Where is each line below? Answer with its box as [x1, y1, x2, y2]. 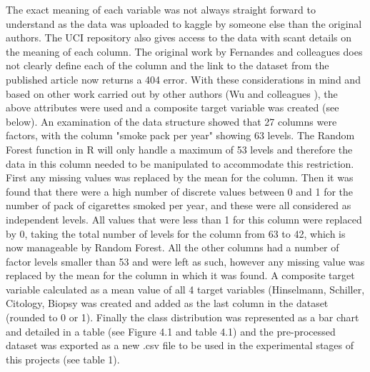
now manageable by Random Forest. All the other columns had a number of [6, 240, 339, 255]
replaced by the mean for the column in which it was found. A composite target [6, 268, 355, 283]
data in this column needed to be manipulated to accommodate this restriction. [6, 156, 354, 171]
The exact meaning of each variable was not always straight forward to [6, 2, 316, 16]
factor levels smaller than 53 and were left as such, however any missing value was [6, 253, 365, 268]
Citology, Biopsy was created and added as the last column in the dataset [6, 296, 329, 311]
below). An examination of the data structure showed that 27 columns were [6, 114, 337, 129]
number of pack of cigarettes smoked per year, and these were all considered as [6, 198, 351, 213]
